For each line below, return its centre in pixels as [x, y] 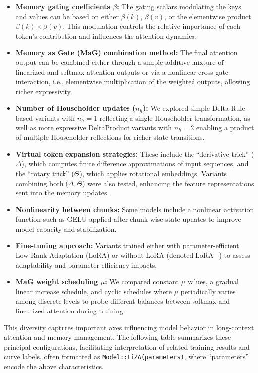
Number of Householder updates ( [76, 108]
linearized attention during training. [70, 311]
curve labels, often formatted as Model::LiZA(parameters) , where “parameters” [126, 356]
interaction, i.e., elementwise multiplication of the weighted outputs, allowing [133, 82]
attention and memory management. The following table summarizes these [118, 337]
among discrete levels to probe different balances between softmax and [123, 301]
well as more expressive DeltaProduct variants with [94, 127]
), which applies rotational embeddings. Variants [153, 173]
